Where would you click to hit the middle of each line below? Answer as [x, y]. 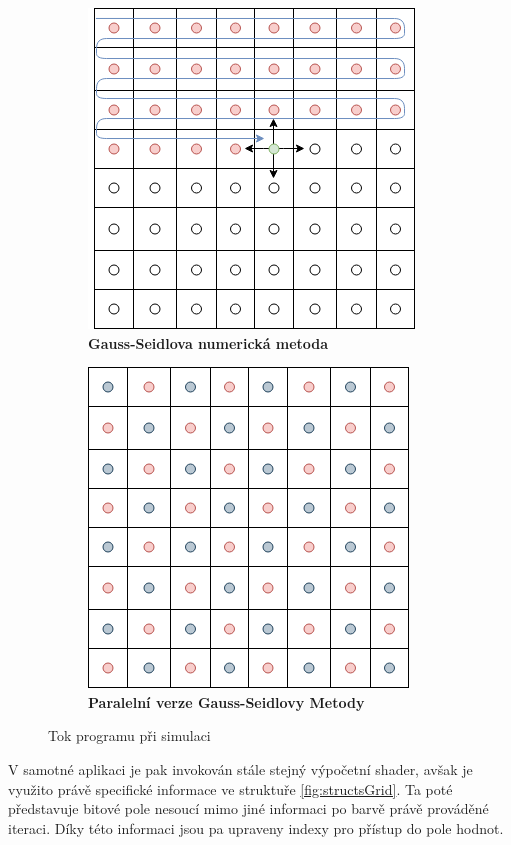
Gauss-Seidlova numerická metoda [208, 342]
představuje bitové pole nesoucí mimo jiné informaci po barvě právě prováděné [248, 808]
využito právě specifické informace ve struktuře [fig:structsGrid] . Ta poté [230, 788]
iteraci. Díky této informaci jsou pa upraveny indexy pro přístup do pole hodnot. [256, 827]
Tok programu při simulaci [129, 735]
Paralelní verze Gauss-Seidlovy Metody [226, 701]
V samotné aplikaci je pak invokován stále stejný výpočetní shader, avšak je [240, 768]
